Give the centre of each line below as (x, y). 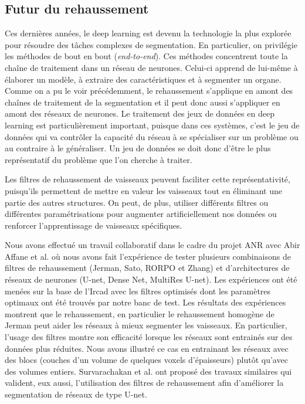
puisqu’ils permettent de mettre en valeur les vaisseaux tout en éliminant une (143, 190)
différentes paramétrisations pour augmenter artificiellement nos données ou (141, 214)
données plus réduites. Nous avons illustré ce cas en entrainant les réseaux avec (147, 348)
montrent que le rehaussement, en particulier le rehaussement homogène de (140, 313)
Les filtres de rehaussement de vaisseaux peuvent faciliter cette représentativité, (148, 179)
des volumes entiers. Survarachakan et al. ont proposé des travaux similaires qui (148, 371)
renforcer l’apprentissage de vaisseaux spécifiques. (94, 225)
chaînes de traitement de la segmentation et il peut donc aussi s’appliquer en (143, 102)
